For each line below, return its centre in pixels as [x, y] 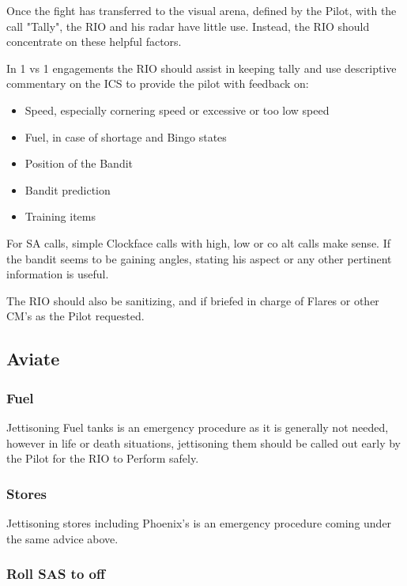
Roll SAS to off [56, 574]
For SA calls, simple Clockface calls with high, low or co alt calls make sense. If [198, 242]
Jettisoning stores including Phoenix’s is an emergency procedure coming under [199, 522]
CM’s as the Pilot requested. [75, 316]
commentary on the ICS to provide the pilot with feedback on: [158, 83]
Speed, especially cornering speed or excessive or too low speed [177, 110]
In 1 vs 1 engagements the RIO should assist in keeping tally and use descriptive [202, 68]
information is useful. [58, 274]
